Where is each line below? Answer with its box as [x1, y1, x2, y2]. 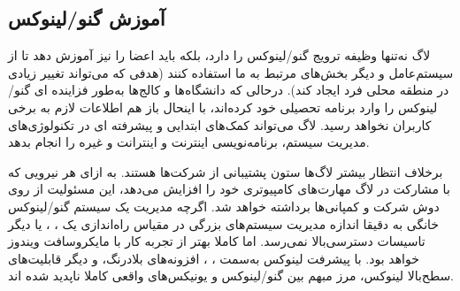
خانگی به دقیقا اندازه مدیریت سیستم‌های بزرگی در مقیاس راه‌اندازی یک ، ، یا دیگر [8, 214, 440, 233]
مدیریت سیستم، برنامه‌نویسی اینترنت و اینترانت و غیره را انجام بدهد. [8, 133, 370, 151]
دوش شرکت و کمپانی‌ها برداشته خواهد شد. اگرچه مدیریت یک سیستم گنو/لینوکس [8, 196, 440, 215]
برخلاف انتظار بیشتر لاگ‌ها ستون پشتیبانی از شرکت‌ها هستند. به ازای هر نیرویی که [8, 162, 443, 180]
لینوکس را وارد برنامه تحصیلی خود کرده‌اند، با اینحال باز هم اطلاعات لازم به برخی [8, 97, 438, 116]
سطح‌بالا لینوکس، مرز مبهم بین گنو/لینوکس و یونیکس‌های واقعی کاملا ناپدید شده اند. [8, 266, 455, 285]
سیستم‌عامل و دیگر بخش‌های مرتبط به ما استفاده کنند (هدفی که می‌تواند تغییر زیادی [8, 63, 454, 81]
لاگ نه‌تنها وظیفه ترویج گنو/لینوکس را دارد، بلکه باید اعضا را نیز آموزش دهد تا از [8, 46, 431, 65]
